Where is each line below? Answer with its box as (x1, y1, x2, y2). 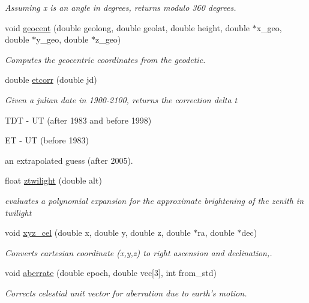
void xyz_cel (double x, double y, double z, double (5, 226, 191, 239)
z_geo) (95, 33, 121, 46)
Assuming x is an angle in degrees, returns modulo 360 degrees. (5, 1, 236, 13)
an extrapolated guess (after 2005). (5, 154, 133, 166)
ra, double (197, 226, 235, 239)
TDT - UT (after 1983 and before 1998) (5, 113, 152, 126)
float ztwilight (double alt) (5, 174, 102, 187)
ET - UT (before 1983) (5, 134, 89, 146)
